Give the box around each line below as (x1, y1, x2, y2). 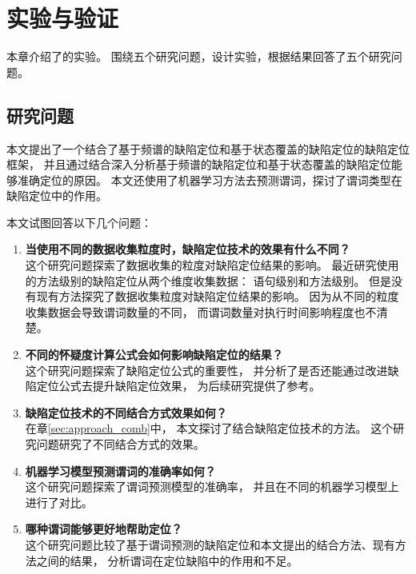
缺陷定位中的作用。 (6, 187, 107, 204)
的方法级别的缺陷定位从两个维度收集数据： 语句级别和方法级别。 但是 (25, 272, 392, 289)
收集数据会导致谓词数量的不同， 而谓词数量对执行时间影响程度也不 (25, 303, 377, 320)
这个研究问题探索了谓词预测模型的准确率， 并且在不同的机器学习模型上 (25, 478, 399, 495)
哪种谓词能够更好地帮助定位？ (25, 520, 182, 537)
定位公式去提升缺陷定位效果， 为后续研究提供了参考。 (36, 377, 321, 394)
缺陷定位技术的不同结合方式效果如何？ (25, 404, 227, 421)
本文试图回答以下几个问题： (6, 213, 152, 230)
